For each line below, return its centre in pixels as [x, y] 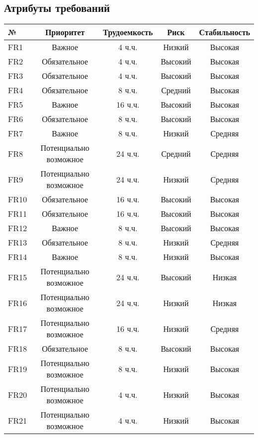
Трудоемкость [128, 32]
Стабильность [225, 32]
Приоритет [65, 32]
